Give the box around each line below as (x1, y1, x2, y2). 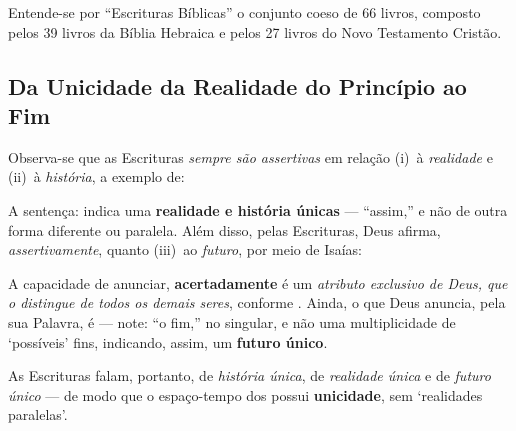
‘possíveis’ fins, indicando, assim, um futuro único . (8, 331, 328, 352)
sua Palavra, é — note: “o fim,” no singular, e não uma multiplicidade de (8, 311, 456, 332)
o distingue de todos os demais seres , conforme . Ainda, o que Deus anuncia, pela (8, 292, 506, 313)
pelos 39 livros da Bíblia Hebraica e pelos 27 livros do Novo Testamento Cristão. (8, 21, 502, 42)
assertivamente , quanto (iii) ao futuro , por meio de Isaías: (8, 239, 362, 260)
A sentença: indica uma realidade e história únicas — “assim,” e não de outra (8, 199, 508, 220)
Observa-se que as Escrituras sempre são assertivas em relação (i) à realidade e (8, 146, 493, 167)
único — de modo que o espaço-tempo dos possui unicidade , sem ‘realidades (8, 384, 483, 405)
